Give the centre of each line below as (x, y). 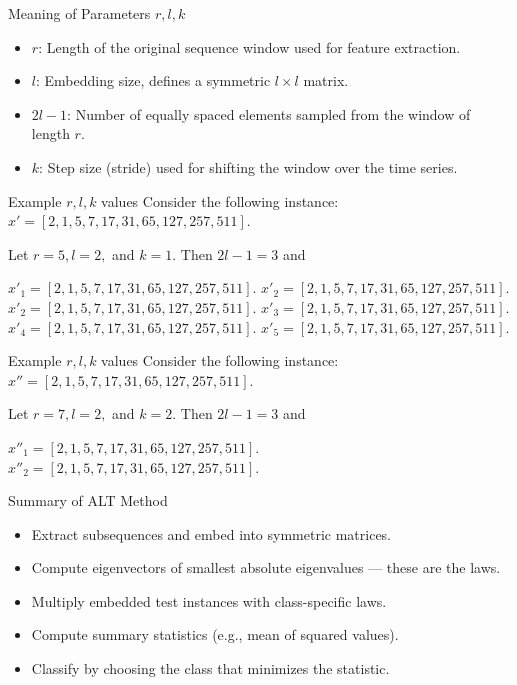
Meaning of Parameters (79, 13)
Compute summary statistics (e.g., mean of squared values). (215, 634)
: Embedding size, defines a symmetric (153, 80)
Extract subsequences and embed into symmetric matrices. (211, 533)
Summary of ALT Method (88, 500)
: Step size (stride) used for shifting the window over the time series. (248, 166)
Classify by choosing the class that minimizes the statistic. (210, 668)
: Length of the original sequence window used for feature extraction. (249, 46)
